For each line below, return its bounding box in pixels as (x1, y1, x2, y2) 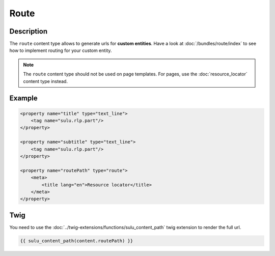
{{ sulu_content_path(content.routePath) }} (20, 238, 133, 244)
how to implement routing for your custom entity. (9, 47, 112, 53)
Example (9, 94, 38, 103)
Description (9, 27, 48, 36)
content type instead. (23, 78, 68, 84)
